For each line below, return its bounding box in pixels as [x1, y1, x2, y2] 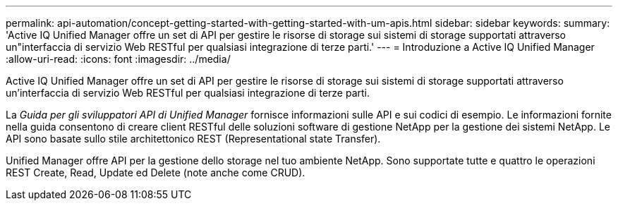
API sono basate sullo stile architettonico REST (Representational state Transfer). [6, 133, 381, 145]
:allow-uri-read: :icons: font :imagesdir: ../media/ [6, 53, 231, 65]
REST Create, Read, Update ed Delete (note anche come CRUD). [6, 166, 305, 178]
